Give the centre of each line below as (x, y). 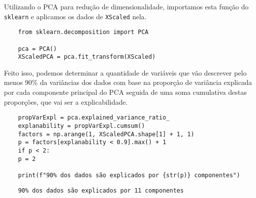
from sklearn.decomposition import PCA (83, 32)
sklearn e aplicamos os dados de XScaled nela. (75, 16)
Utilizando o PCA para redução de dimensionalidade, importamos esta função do (126, 6)
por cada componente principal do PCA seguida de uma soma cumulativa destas (125, 92)
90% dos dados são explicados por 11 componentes (101, 190)
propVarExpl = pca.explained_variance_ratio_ (94, 118)
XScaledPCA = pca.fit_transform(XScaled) (87, 57)
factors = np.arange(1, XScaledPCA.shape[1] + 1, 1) (106, 134)
